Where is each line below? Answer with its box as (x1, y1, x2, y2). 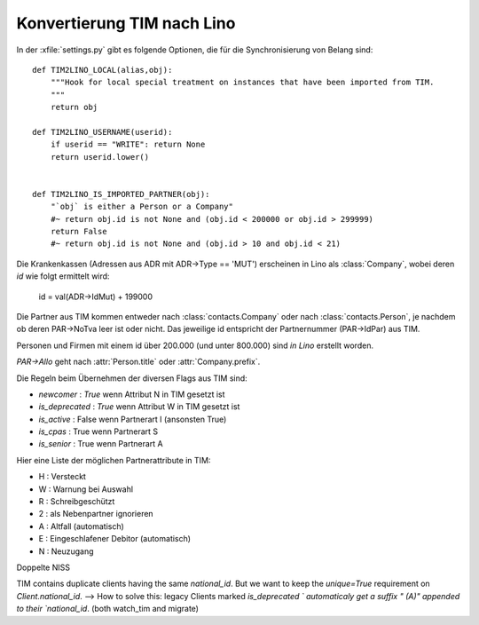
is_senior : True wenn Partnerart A (38, 439, 163, 449)
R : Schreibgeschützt (38, 496, 115, 507)
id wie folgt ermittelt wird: (16, 271, 110, 281)
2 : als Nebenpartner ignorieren (38, 509, 154, 519)
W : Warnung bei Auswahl (38, 484, 133, 494)
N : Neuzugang (38, 546, 94, 557)
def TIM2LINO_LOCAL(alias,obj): (32, 65, 173, 75)
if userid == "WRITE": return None (50, 139, 206, 150)
